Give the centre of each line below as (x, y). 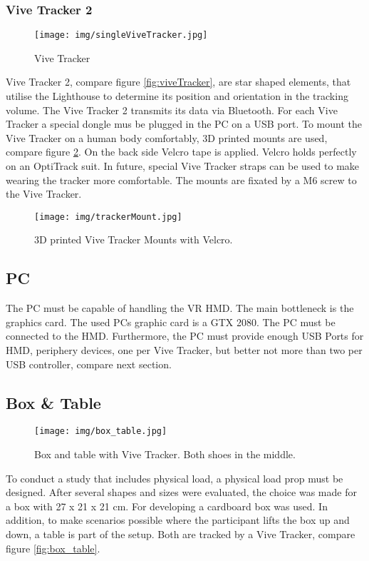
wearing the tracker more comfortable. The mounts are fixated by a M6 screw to (181, 180)
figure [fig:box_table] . (53, 548)
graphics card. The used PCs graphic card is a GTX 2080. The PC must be (171, 322)
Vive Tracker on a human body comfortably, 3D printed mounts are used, (167, 137)
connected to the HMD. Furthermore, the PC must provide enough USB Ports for (185, 336)
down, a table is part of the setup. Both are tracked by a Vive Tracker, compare (181, 534)
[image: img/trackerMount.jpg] (108, 217)
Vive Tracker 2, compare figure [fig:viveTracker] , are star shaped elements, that (178, 82)
